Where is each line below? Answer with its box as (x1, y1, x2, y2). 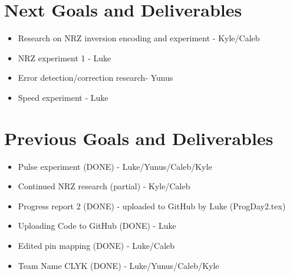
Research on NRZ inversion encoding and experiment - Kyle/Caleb (18, 32, 260, 44)
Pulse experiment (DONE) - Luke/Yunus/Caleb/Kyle (18, 160, 212, 172)
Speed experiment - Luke (18, 91, 108, 103)
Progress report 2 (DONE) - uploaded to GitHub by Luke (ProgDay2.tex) (18, 199, 286, 212)
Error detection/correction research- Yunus (18, 71, 173, 84)
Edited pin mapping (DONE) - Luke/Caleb (18, 239, 175, 251)
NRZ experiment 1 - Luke (18, 51, 111, 64)
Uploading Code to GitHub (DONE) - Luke (18, 219, 176, 232)
